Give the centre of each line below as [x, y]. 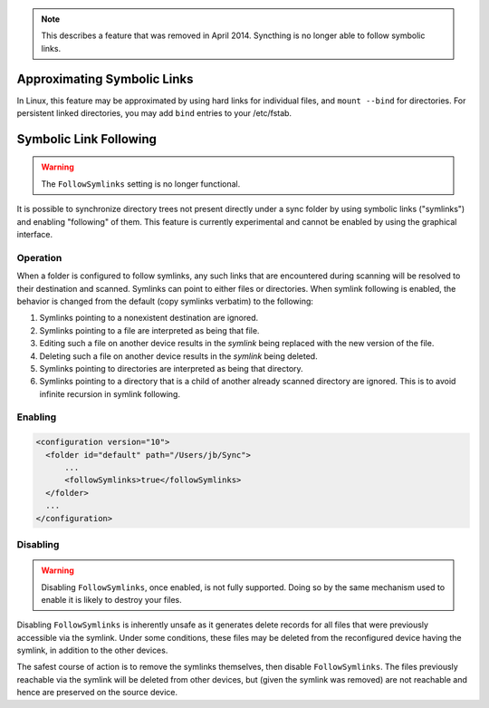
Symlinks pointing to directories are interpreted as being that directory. [171, 368]
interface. [35, 235]
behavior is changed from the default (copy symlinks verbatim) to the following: [165, 301]
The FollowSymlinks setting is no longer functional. [141, 184]
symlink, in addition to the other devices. [92, 650]
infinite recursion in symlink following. [110, 393]
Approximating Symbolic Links [105, 78]
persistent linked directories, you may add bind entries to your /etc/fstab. [154, 113]
